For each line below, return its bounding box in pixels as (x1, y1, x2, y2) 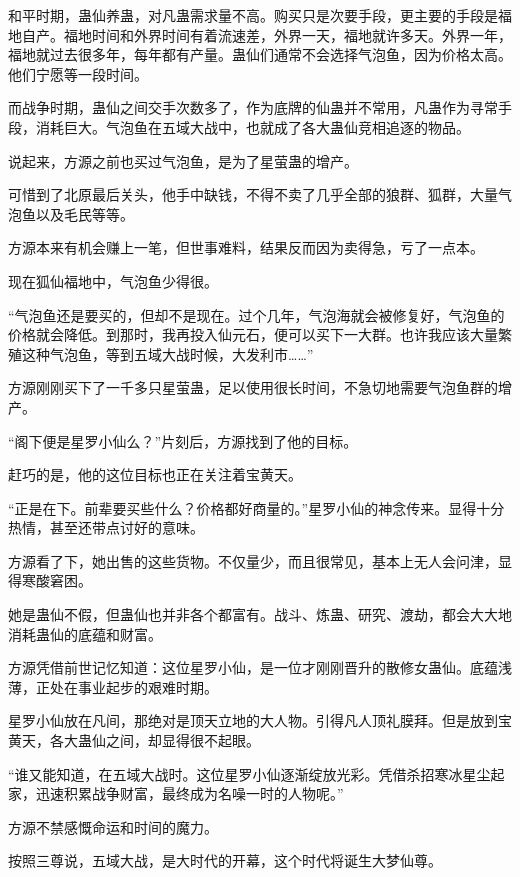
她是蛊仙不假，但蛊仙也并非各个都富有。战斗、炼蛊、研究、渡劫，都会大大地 (8, 604, 512, 625)
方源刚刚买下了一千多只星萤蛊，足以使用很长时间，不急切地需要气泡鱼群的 (8, 377, 498, 398)
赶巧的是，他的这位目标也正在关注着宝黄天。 (8, 464, 302, 485)
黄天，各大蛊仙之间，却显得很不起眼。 (8, 730, 260, 751)
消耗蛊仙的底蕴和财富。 (8, 623, 162, 644)
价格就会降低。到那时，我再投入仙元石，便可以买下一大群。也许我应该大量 (8, 324, 498, 345)
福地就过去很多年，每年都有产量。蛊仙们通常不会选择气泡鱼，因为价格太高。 (8, 44, 512, 65)
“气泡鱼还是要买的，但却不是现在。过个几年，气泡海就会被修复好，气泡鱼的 (8, 304, 505, 325)
